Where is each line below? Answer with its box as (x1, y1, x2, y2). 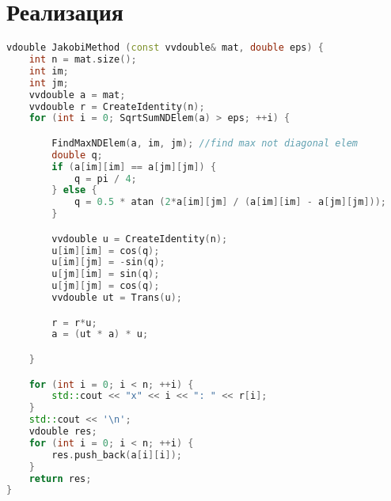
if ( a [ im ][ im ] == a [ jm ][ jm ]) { (51, 161, 217, 173)
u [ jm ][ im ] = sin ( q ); (51, 268, 160, 280)
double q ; (51, 149, 103, 161)
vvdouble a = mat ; (28, 89, 126, 101)
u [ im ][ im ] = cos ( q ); (51, 245, 160, 256)
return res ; (28, 473, 92, 484)
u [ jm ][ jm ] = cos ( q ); (51, 280, 160, 292)
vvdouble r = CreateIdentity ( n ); (28, 101, 205, 112)
